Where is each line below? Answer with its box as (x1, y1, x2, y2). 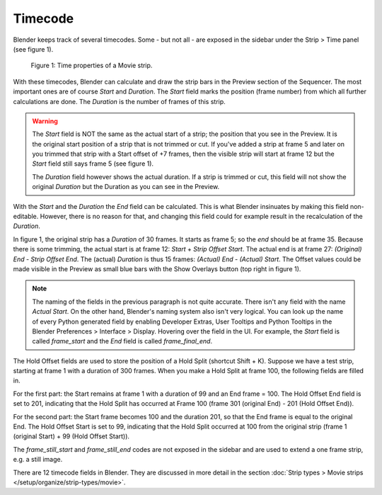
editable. (13, 212, 39, 221)
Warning (32, 117, 58, 125)
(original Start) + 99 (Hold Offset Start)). (13, 432, 130, 440)
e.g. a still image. (13, 455, 63, 464)
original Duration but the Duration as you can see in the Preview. (32, 183, 219, 191)
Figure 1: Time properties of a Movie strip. (30, 61, 153, 70)
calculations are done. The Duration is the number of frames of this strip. (13, 97, 226, 106)
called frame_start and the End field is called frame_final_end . (32, 337, 212, 346)
